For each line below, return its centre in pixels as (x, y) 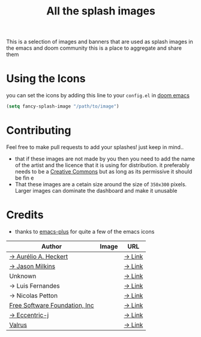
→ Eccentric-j (29, 315)
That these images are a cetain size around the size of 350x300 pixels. (101, 184)
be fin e (24, 178)
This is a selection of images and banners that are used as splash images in (100, 42)
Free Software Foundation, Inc (52, 305)
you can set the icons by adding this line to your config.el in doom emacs (98, 96)
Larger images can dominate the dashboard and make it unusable (96, 190)
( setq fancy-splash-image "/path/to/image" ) (63, 106)
